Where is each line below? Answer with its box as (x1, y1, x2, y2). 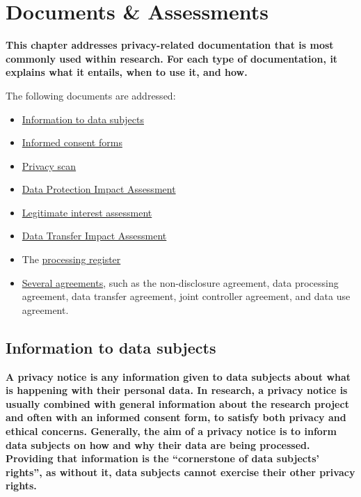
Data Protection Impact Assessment (22, 182, 176, 196)
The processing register (22, 252, 121, 267)
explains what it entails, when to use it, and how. (6, 65, 248, 79)
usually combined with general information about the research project (6, 396, 349, 411)
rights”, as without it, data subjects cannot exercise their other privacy (6, 464, 355, 479)
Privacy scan (22, 158, 77, 173)
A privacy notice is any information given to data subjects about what (6, 369, 351, 384)
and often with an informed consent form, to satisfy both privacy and (6, 410, 346, 425)
